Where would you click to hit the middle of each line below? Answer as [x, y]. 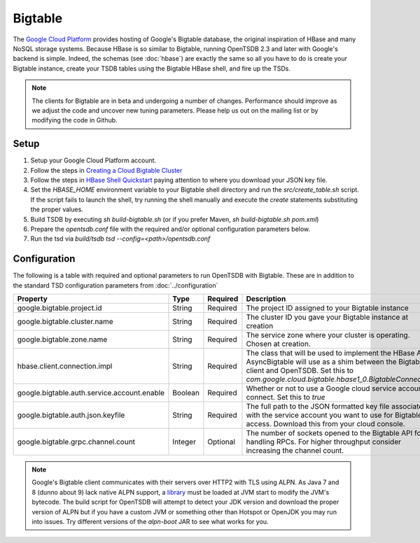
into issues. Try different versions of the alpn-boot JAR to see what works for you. [150, 521]
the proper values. [57, 209]
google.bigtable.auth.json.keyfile [71, 415]
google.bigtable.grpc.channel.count [76, 442]
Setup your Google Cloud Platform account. [93, 160]
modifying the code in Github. [75, 120]
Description [266, 299]
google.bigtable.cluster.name [65, 322]
